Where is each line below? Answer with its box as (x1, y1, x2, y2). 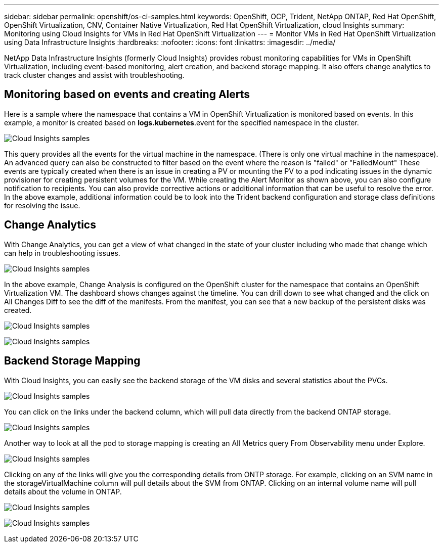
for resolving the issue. (4, 201, 80, 210)
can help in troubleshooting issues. (4, 248, 120, 257)
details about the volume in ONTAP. (4, 487, 122, 496)
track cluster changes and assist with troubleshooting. (4, 71, 185, 79)
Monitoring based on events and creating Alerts (4, 88, 250, 101)
